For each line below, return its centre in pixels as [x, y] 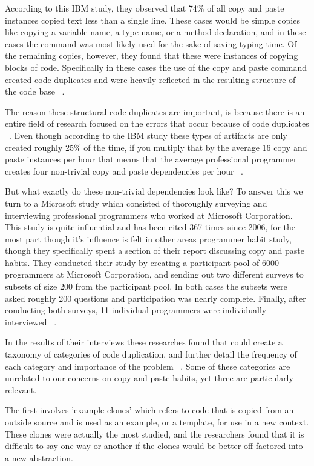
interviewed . [31, 321]
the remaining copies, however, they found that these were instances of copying [152, 55]
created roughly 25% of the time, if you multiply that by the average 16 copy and [156, 147]
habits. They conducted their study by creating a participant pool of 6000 [142, 262]
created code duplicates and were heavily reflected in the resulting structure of [150, 79]
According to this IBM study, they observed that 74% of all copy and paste [145, 8]
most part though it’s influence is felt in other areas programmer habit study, [148, 238]
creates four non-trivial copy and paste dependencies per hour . [124, 171]
